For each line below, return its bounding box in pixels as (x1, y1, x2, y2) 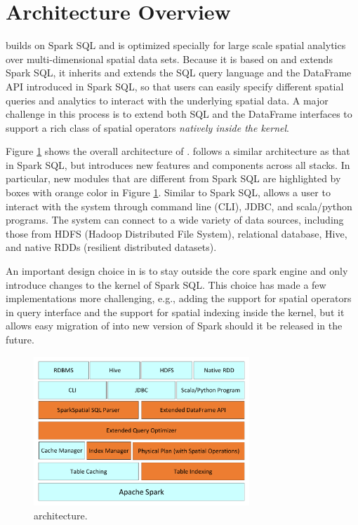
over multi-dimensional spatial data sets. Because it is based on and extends (6, 51, 333, 66)
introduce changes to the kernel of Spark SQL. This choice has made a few (6, 277, 326, 292)
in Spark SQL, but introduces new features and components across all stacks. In (6, 157, 350, 172)
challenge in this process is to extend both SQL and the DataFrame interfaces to (6, 107, 352, 121)
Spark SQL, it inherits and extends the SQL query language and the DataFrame (6, 65, 352, 80)
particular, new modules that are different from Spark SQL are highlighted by (6, 171, 341, 186)
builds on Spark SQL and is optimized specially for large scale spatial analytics (6, 38, 346, 53)
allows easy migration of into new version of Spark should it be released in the (6, 318, 343, 333)
